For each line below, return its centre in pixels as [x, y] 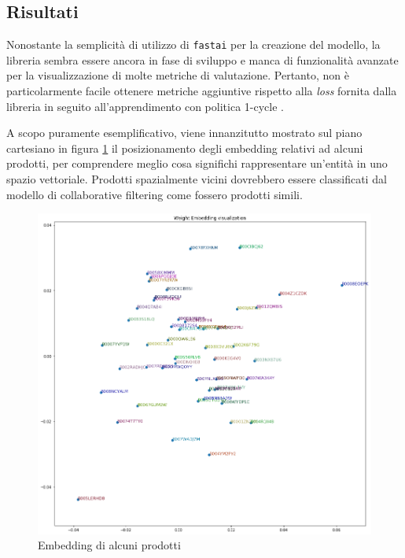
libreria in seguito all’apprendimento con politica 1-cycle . [145, 106]
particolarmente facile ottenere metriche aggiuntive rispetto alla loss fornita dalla [202, 91]
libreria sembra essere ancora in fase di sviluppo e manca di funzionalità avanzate [202, 59]
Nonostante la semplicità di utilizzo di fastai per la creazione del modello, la [193, 44]
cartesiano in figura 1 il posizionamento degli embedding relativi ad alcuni [185, 148]
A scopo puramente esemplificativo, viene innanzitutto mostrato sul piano [184, 133]
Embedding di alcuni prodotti [109, 545]
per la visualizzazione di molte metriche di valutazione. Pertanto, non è [178, 75]
